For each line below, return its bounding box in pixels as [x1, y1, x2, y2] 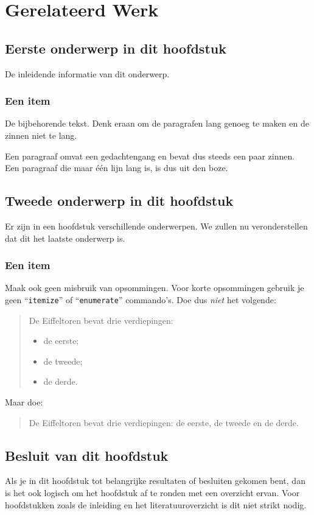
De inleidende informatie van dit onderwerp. [5, 67, 170, 80]
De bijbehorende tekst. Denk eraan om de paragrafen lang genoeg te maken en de [5, 117, 309, 130]
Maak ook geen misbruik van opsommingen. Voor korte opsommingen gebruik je [5, 281, 304, 294]
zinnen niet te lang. [5, 128, 77, 141]
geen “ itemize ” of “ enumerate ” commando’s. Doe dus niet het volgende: [5, 293, 276, 306]
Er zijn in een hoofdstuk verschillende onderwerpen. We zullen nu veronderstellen [5, 219, 308, 232]
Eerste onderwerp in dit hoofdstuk [5, 38, 226, 57]
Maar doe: [5, 396, 43, 408]
